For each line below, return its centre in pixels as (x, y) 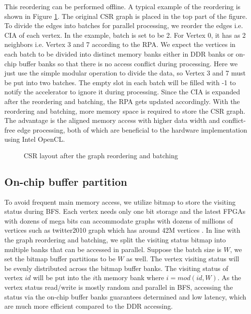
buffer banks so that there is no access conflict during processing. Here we (128, 63)
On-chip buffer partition (66, 181)
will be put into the (62, 277)
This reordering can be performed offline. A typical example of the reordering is (123, 6)
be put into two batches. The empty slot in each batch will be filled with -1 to (120, 82)
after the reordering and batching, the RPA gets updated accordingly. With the (122, 101)
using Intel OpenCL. (35, 139)
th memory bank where (130, 277)
